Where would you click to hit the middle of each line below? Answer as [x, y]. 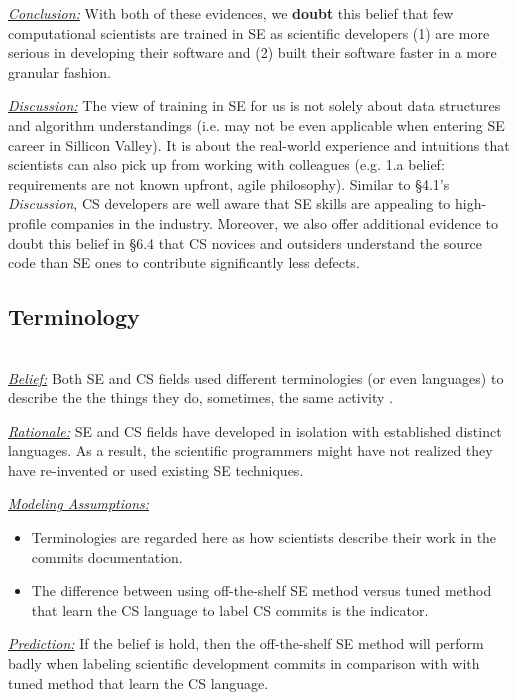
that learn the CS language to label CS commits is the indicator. [230, 609]
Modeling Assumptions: [79, 503]
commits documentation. [107, 556]
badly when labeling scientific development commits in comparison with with [244, 663]
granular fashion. [59, 71]
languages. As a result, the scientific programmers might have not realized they [250, 450]
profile [27, 222]
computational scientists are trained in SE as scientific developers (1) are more [249, 32]
